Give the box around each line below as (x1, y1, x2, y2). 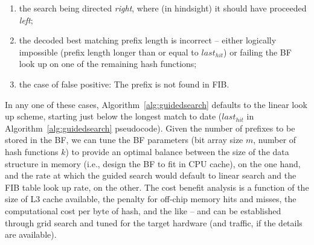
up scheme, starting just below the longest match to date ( (5, 110, 222, 122)
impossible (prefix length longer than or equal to (19, 45, 199, 58)
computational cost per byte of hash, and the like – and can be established (5, 204, 281, 217)
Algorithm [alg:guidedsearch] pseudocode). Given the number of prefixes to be (5, 121, 295, 134)
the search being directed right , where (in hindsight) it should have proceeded (19, 2, 307, 14)
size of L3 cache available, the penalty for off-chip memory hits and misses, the (5, 192, 296, 205)
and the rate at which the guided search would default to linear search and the (5, 169, 296, 182)
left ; (19, 13, 33, 26)
